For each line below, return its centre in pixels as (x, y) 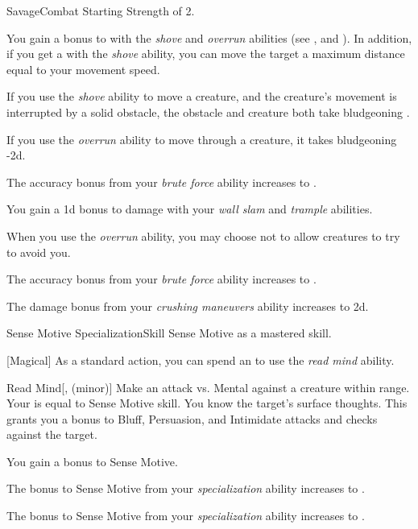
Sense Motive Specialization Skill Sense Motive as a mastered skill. (169, 333)
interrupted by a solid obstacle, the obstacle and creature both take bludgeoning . (208, 112)
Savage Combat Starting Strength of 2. (101, 10)
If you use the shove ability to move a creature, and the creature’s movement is (202, 96)
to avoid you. (39, 252)
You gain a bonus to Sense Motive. (92, 461)
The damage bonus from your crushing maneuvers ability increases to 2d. (188, 306)
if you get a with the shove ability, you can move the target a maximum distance (206, 54)
